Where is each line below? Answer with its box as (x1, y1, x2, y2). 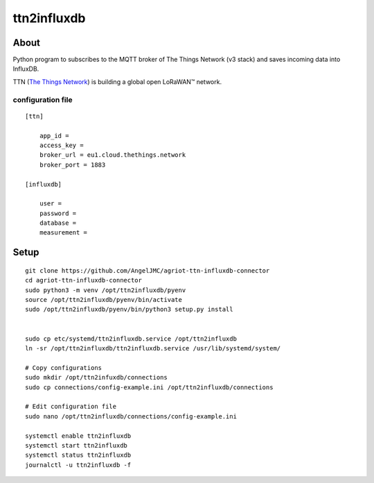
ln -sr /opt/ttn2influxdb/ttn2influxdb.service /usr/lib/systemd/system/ (25, 344, 281, 353)
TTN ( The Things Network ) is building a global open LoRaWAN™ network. (12, 77, 222, 86)
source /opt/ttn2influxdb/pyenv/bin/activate (25, 296, 183, 304)
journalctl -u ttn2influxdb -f (25, 461, 132, 468)
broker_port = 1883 (39, 160, 106, 169)
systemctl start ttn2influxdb (25, 441, 128, 449)
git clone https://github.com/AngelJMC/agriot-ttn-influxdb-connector (25, 266, 270, 274)
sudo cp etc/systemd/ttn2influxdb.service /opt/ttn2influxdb (25, 334, 237, 343)
